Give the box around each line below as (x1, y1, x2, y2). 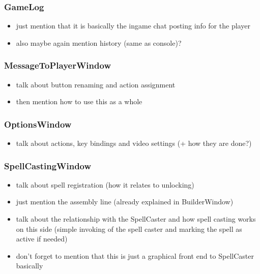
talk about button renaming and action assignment (16, 79, 176, 89)
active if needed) (16, 233, 68, 244)
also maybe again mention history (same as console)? (16, 37, 182, 48)
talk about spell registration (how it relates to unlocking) (16, 179, 194, 190)
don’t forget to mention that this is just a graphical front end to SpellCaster (16, 250, 254, 261)
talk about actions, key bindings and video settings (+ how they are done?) (16, 138, 252, 148)
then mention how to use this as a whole (16, 96, 142, 107)
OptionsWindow (4, 117, 72, 130)
